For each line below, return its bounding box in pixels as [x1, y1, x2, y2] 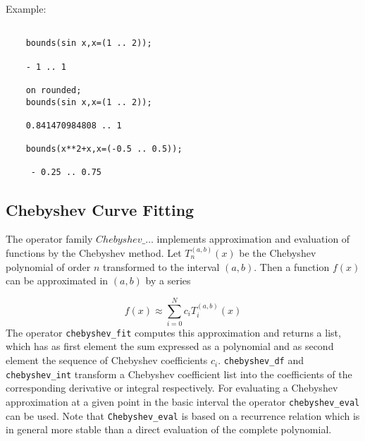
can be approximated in [6, 273, 109, 288]
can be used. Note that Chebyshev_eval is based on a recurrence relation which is [6, 408, 360, 423]
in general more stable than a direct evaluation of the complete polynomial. [6, 422, 332, 437]
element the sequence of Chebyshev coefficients [6, 353, 208, 368]
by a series [145, 273, 191, 288]
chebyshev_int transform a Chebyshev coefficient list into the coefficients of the [6, 366, 352, 381]
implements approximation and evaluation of [156, 231, 350, 246]
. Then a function [254, 259, 330, 274]
